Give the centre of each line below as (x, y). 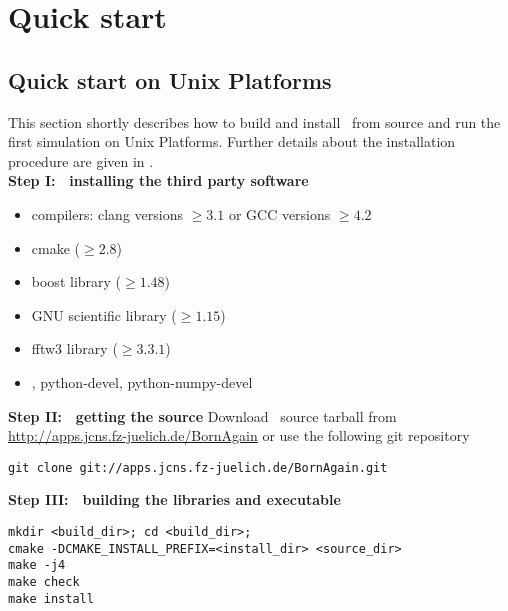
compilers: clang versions (107, 213)
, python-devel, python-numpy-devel (142, 381)
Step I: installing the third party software (158, 180)
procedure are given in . (81, 160)
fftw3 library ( (74, 348)
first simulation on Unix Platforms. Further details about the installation (232, 141)
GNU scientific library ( (104, 314)
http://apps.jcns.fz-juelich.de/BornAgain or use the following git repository (239, 435)
